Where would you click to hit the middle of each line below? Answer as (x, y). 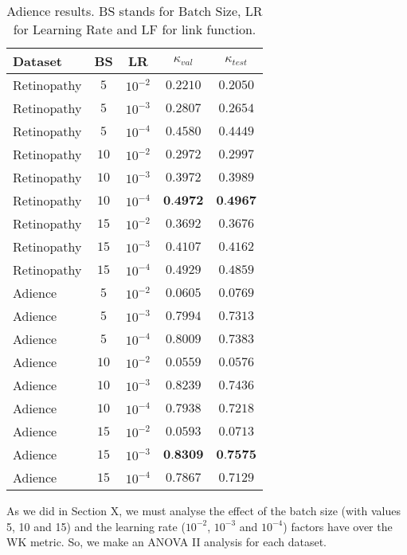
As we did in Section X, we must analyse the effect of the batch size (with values (203, 510)
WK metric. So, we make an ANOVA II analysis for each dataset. (166, 542)
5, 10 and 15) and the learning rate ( (96, 526)
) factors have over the (338, 526)
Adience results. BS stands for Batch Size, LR (135, 11)
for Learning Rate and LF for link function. (135, 29)
